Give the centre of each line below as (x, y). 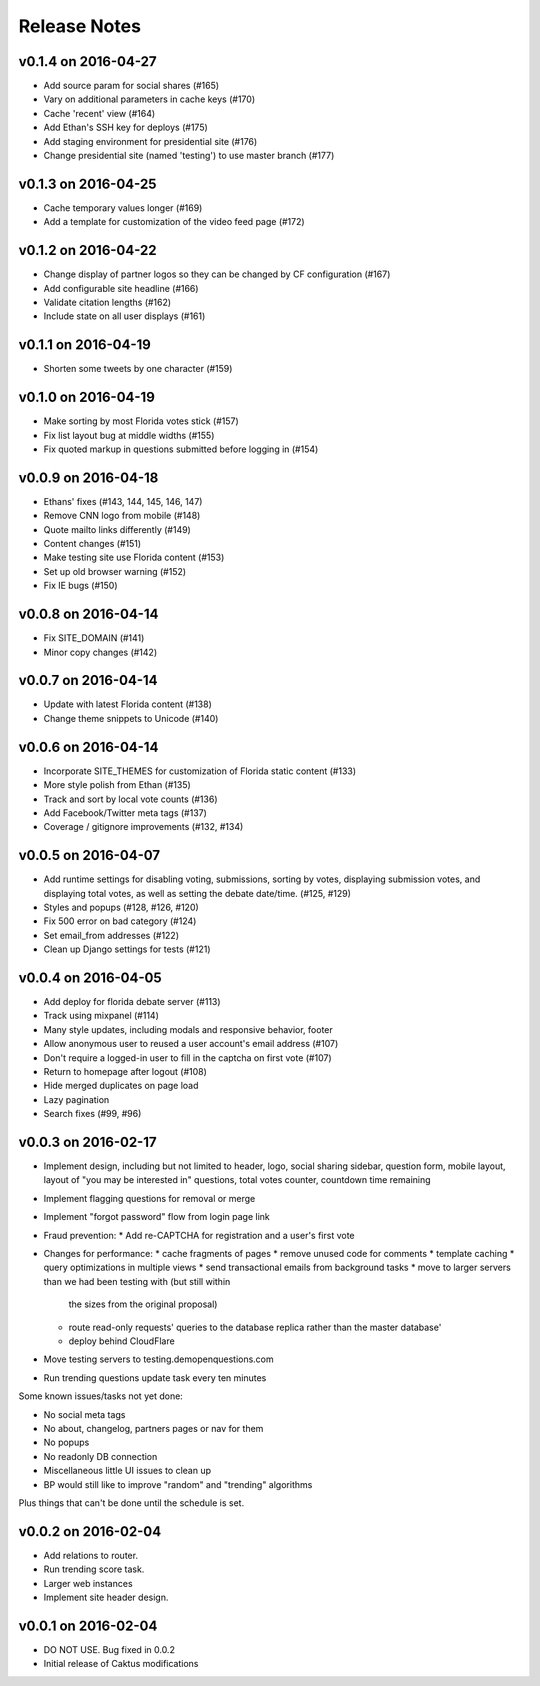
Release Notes (80, 26)
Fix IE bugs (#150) (81, 586)
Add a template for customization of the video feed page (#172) (174, 222)
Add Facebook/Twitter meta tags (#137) (125, 812)
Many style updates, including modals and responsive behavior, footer (188, 1029)
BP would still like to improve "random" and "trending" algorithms (178, 1484)
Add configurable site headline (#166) (121, 288)
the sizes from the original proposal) (143, 1304)
